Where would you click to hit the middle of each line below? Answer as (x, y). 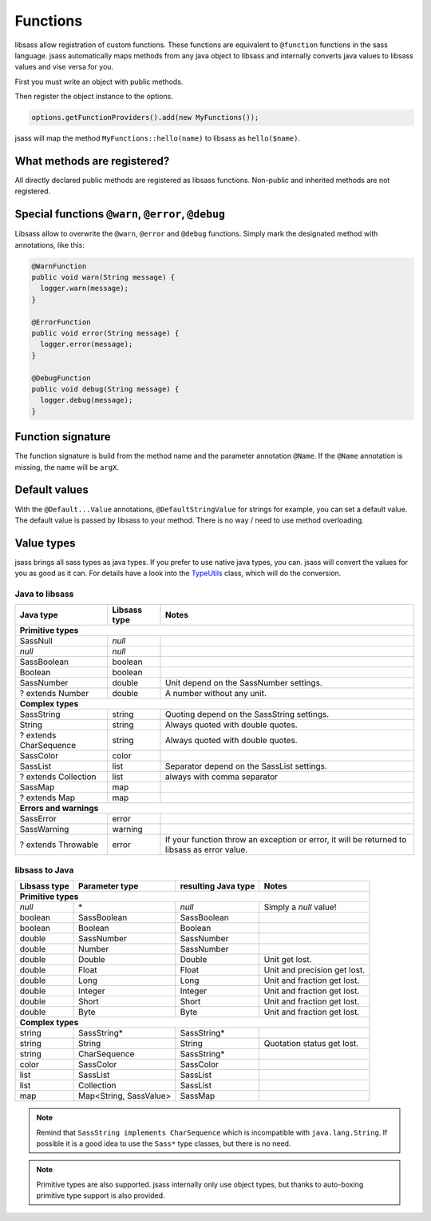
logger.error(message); (87, 344)
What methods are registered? (92, 161)
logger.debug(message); (87, 400)
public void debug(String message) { (105, 389)
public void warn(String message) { (103, 277)
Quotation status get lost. (311, 1044)
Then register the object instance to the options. (94, 97)
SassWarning (44, 829)
